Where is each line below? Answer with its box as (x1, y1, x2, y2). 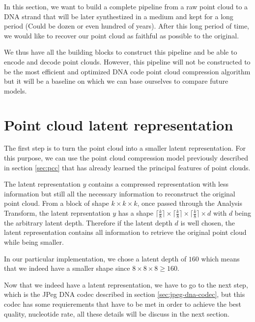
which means (201, 253, 240, 263)
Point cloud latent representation (4, 114, 233, 134)
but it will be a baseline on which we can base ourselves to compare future (4, 76, 228, 86)
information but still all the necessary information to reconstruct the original (4, 188, 235, 198)
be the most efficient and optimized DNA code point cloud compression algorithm (4, 66, 251, 76)
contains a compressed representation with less (88, 179, 229, 189)
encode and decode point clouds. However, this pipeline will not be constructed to (4, 56, 251, 66)
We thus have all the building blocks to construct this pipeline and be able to (4, 47, 237, 57)
